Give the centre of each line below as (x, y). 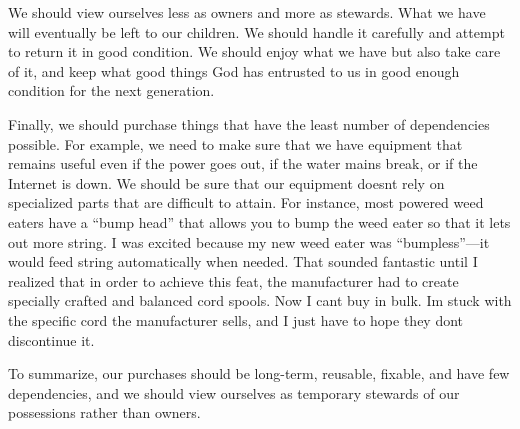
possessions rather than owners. (104, 412)
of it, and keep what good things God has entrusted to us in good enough (234, 70)
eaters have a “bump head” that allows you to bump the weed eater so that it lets (259, 221)
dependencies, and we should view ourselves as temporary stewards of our (234, 392)
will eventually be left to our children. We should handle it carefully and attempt (256, 31)
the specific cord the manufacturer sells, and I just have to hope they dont (236, 319)
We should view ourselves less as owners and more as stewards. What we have (247, 12)
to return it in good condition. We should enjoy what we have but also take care (254, 51)
